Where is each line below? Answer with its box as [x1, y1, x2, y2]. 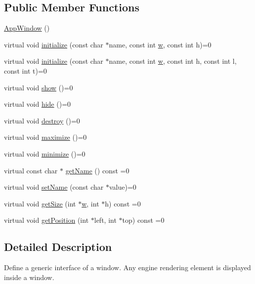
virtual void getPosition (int [4, 215, 89, 225]
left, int [94, 215, 117, 225]
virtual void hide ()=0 [4, 99, 71, 109]
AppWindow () [4, 23, 50, 33]
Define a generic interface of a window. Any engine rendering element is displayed [4, 262, 251, 273]
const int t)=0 [4, 65, 47, 76]
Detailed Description [4, 239, 112, 254]
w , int [82, 198, 99, 208]
